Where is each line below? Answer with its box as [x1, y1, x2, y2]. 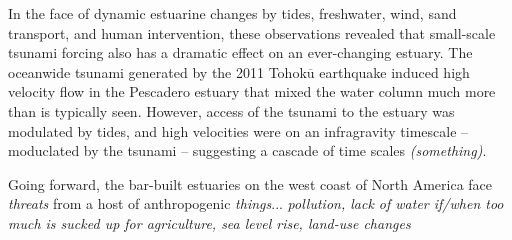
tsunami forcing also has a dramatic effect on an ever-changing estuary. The [8, 42, 473, 63]
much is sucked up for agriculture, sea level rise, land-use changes [8, 212, 411, 233]
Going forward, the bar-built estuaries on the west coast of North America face [8, 173, 493, 194]
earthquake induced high [319, 61, 470, 82]
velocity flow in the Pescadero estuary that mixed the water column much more [8, 81, 496, 102]
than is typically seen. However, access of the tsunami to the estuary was [8, 100, 455, 121]
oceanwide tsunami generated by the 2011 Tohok [8, 61, 307, 82]
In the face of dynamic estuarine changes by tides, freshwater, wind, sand [8, 3, 457, 23]
